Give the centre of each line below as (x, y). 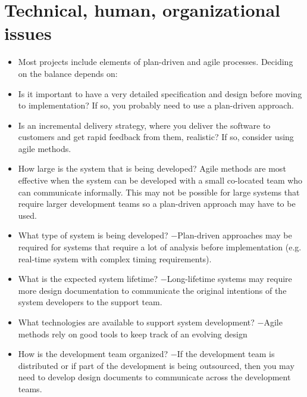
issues (28, 33)
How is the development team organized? (93, 354)
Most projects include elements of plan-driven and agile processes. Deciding (156, 62)
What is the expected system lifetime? (88, 279)
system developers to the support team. (90, 302)
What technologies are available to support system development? (136, 322)
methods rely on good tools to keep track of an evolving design (133, 334)
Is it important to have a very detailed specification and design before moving (160, 93)
